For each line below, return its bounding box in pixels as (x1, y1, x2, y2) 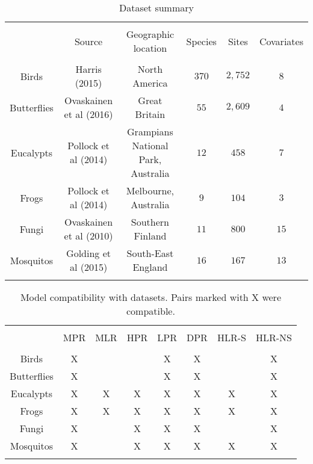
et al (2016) (64, 107, 113, 121)
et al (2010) (64, 229, 113, 243)
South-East (126, 246, 174, 260)
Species (186, 34, 217, 48)
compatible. (126, 304, 175, 318)
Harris (75, 62, 102, 76)
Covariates (259, 34, 303, 48)
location (133, 41, 167, 55)
